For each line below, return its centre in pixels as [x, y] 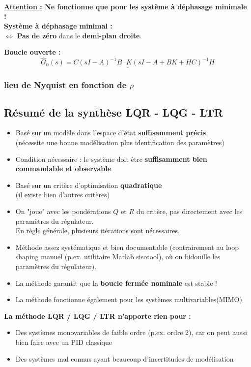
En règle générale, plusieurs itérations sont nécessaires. [98, 230]
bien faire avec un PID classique [64, 342]
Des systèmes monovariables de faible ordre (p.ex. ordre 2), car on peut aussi [131, 332]
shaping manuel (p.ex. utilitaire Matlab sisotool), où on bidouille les [118, 257]
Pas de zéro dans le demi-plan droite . [79, 35]
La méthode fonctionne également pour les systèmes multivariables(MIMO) [129, 299]
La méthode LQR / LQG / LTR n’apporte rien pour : [98, 316]
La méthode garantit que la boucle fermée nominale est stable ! [116, 283]
